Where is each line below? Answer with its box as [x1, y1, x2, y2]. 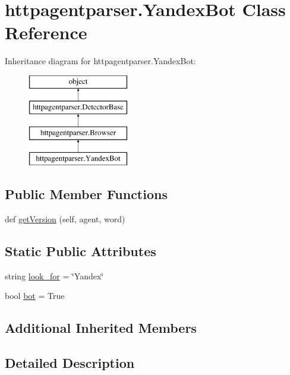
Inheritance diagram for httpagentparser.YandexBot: [5, 55, 196, 67]
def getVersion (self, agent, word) [5, 212, 125, 225]
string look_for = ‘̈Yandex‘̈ [5, 269, 104, 282]
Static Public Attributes [5, 241, 156, 260]
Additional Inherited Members [5, 319, 197, 337]
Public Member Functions [5, 185, 168, 203]
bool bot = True [5, 289, 65, 302]
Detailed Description [5, 354, 135, 372]
